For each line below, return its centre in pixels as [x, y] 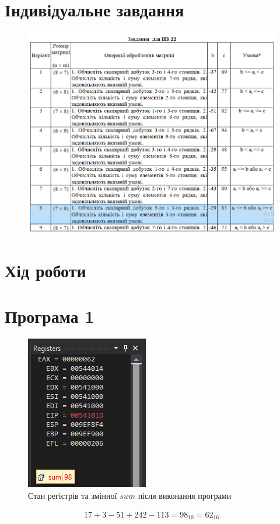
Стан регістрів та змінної [73, 495]
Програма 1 [50, 316]
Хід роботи [45, 270]
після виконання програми [185, 495]
